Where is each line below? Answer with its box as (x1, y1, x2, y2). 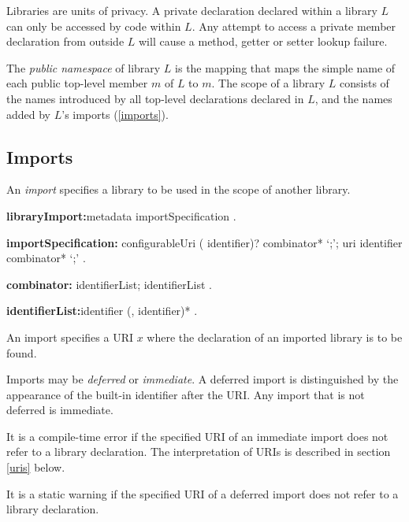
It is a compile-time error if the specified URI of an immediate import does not (6, 428, 389, 444)
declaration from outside (6, 33, 125, 50)
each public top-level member (6, 75, 148, 91)
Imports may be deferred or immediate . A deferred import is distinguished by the (6, 371, 399, 387)
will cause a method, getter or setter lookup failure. (138, 33, 388, 50)
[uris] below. (6, 459, 65, 476)
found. (6, 344, 37, 361)
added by (6, 106, 51, 122)
